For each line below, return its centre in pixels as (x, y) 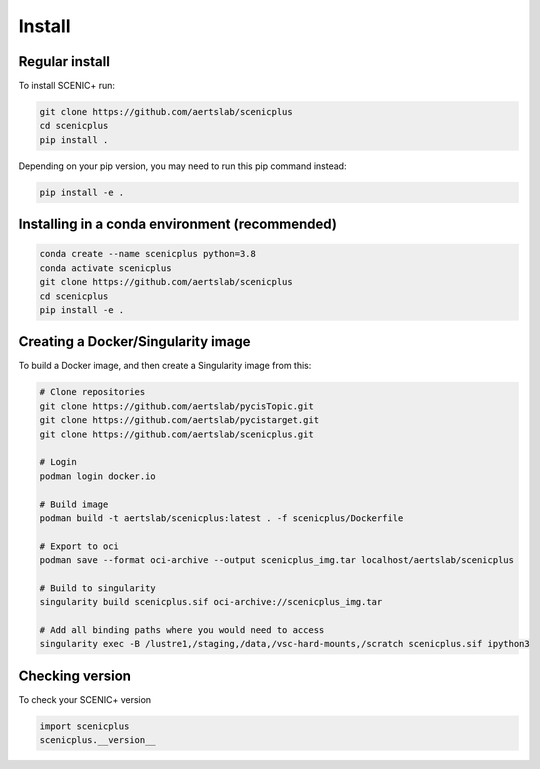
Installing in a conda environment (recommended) (177, 224)
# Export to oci (79, 546)
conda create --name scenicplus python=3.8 (148, 254)
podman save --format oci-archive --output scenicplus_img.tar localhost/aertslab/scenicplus (277, 560)
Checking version (75, 675)
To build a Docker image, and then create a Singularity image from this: (165, 366)
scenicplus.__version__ (98, 740)
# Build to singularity (98, 588)
